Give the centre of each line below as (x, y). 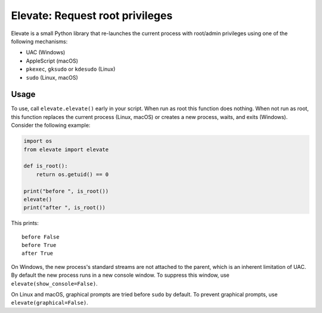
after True (38, 253)
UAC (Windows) (46, 52)
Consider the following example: (51, 126)
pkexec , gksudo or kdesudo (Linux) (71, 69)
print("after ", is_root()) (64, 208)
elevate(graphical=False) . (50, 303)
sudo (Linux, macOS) (52, 77)
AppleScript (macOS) (52, 61)
